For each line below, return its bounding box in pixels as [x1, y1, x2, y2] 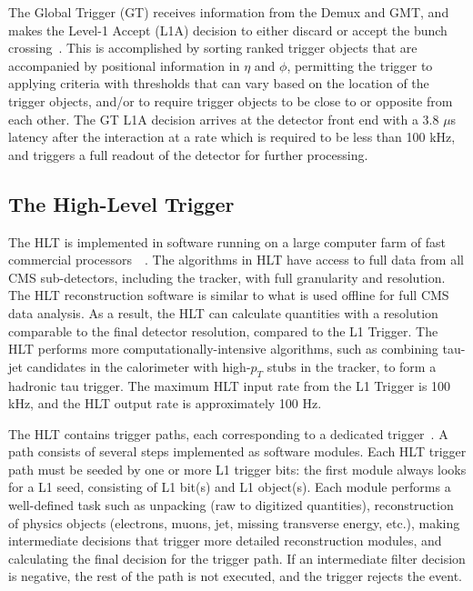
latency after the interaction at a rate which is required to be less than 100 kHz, [8, 127, 456, 146]
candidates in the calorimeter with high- [26, 356, 251, 376]
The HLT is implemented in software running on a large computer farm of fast [8, 232, 446, 251]
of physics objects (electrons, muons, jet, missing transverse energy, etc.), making [8, 513, 460, 532]
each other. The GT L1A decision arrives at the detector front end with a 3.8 [8, 109, 439, 128]
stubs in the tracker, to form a [267, 356, 437, 376]
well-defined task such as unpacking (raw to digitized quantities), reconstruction [8, 496, 454, 515]
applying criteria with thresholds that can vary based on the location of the [8, 74, 429, 93]
